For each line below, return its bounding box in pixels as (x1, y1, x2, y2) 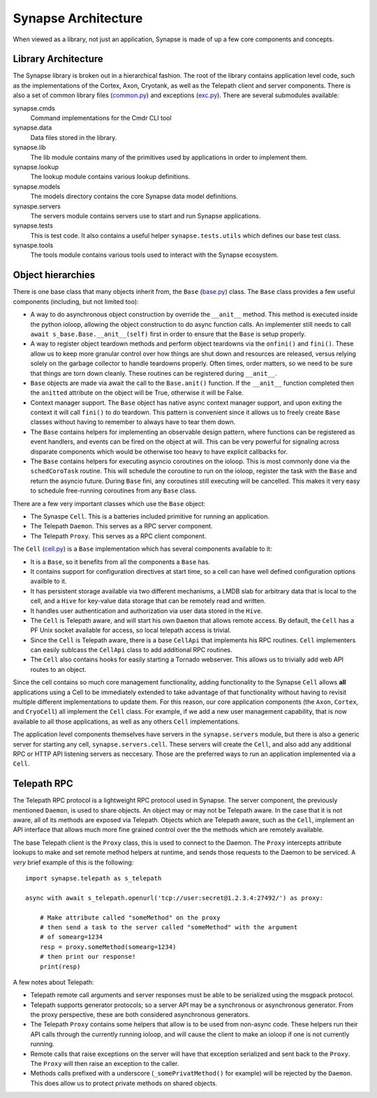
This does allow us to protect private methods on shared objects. (30, 1078, 218, 1088)
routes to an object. (30, 665, 87, 673)
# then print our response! (39, 952, 136, 961)
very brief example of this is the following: (13, 858, 134, 866)
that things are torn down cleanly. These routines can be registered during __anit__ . (30, 369, 277, 377)
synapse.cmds (13, 104, 55, 112)
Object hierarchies (13, 269, 96, 281)
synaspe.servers (13, 202, 61, 210)
